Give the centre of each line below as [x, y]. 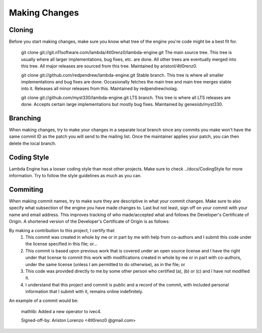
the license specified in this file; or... [61, 244]
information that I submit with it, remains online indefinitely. [84, 292]
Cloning [21, 30]
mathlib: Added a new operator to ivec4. [61, 311]
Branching [25, 118]
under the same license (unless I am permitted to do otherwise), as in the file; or [105, 264]
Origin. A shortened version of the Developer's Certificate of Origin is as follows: [89, 221]
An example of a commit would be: [44, 300]
